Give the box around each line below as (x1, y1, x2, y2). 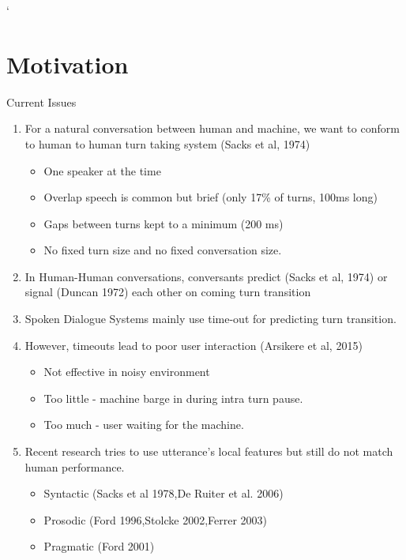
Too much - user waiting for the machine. (43, 416, 244, 433)
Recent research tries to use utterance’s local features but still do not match (24, 443, 393, 460)
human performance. (24, 458, 125, 475)
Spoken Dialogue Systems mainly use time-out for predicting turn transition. (24, 310, 397, 327)
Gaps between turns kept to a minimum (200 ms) (43, 215, 284, 231)
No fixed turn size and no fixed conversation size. (43, 242, 282, 258)
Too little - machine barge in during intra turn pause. (43, 389, 303, 406)
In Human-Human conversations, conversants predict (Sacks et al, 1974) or (24, 268, 388, 284)
